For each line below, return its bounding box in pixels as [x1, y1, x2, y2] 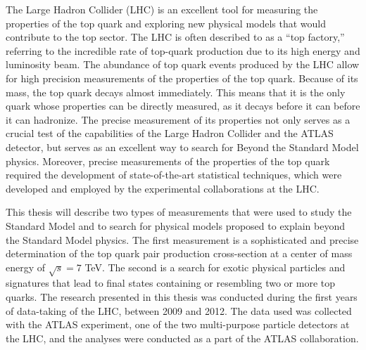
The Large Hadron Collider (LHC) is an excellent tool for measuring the [6, 2, 318, 16]
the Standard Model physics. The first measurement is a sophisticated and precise [6, 232, 359, 247]
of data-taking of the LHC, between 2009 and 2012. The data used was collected [6, 303, 352, 318]
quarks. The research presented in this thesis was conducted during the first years [6, 290, 358, 304]
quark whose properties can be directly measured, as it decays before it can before [6, 98, 360, 113]
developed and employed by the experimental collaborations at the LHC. [6, 181, 320, 195]
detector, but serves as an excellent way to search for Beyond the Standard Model [6, 139, 359, 154]
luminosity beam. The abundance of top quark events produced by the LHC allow [6, 57, 360, 72]
